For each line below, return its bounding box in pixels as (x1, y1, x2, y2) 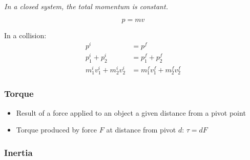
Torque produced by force (16, 124, 97, 135)
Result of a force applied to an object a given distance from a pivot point (16, 107, 246, 118)
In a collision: (4, 30, 47, 40)
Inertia (4, 146, 33, 158)
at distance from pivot (106, 124, 176, 135)
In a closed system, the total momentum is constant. (4, 1, 168, 11)
